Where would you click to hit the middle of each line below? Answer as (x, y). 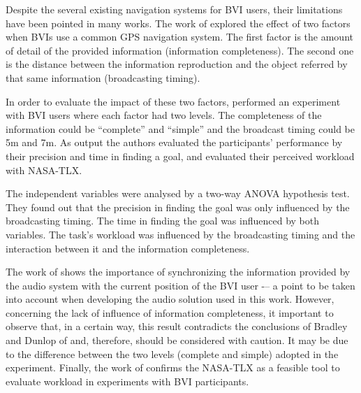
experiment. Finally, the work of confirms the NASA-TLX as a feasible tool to (173, 367)
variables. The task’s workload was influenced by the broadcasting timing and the (180, 234)
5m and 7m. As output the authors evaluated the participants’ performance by (174, 142)
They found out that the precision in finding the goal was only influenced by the (178, 207)
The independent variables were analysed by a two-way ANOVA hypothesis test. (178, 193)
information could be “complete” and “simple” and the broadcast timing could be (180, 128)
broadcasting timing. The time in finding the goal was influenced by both (163, 221)
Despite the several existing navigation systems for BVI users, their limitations (174, 9)
